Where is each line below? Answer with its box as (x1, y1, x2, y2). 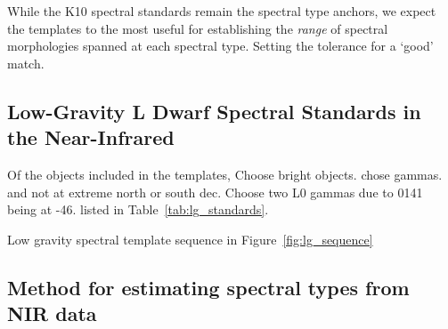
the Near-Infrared (7, 124, 175, 151)
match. (7, 53, 45, 72)
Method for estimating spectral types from (7, 273, 410, 301)
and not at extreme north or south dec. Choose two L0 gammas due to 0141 (7, 182, 423, 201)
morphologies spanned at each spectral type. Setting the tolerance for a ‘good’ (7, 36, 434, 55)
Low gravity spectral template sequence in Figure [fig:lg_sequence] (7, 229, 373, 248)
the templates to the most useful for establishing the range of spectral (7, 19, 388, 37)
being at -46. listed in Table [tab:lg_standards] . (7, 200, 269, 219)
